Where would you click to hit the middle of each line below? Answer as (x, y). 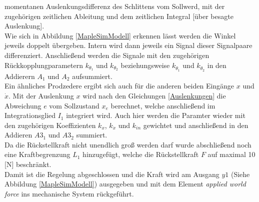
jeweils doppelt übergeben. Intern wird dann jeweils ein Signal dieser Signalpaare (128, 45)
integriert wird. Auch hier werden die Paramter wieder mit (156, 115)
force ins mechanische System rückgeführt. (69, 193)
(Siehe (240, 174)
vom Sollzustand (74, 105)
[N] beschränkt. (28, 164)
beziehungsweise (145, 65)
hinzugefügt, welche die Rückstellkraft (141, 154)
